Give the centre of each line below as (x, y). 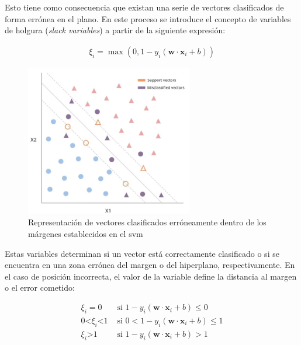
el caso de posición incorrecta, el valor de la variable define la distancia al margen (151, 276)
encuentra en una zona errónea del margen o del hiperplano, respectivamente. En (150, 265)
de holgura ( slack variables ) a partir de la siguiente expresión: (115, 30)
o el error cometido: (40, 287)
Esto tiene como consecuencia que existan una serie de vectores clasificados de (144, 7)
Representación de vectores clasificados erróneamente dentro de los (147, 222)
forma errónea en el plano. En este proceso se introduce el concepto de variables (148, 18)
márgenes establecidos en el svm (86, 234)
